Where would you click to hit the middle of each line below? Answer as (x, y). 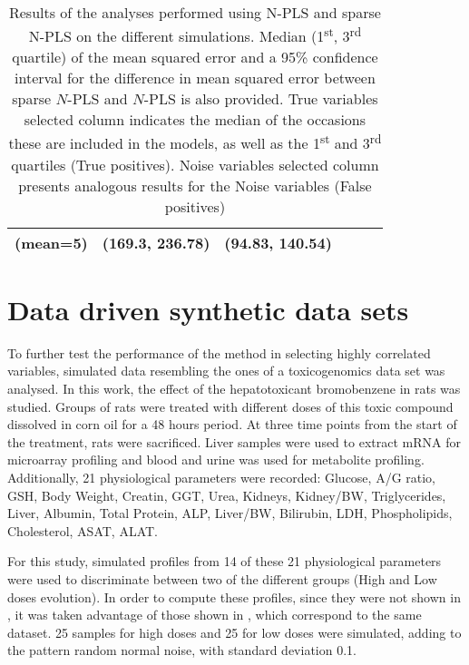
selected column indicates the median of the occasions (195, 120)
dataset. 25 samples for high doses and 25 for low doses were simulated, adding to (234, 632)
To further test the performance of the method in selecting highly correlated (219, 352)
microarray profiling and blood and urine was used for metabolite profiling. (216, 460)
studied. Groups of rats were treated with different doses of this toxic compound (230, 406)
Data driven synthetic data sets (208, 309)
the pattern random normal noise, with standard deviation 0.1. (182, 650)
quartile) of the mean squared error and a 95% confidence (195, 57)
